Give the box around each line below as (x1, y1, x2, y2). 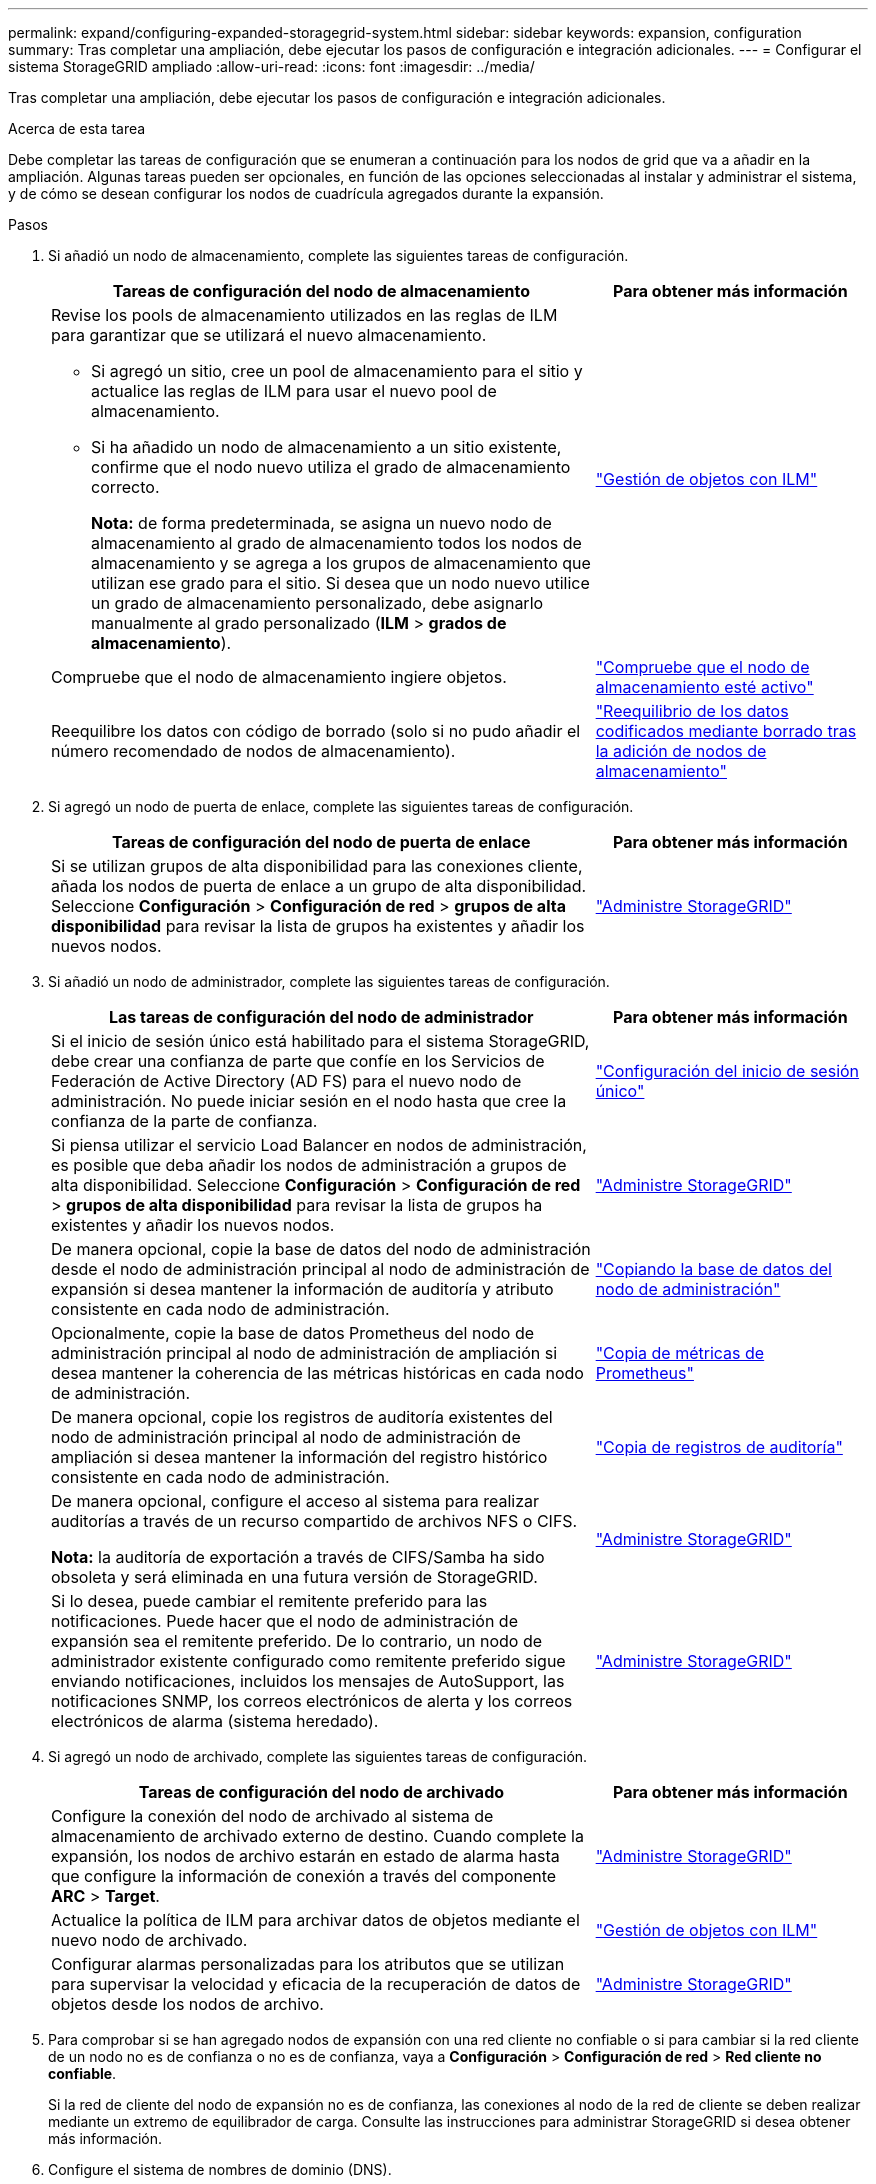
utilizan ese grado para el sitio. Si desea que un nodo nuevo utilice (91, 573, 590, 593)
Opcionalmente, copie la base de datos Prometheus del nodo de (51, 1323, 534, 1343)
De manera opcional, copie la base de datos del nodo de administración (51, 1239, 591, 1259)
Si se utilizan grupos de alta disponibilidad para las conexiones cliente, (51, 856, 583, 876)
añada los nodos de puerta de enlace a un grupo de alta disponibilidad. (51, 876, 587, 896)
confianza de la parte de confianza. (51, 1111, 318, 1131)
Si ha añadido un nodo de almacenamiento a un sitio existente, (91, 437, 562, 457)
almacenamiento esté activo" (595, 677, 814, 697)
